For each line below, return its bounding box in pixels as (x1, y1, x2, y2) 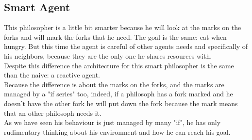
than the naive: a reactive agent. (4, 70, 100, 80)
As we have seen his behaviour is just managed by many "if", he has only (4, 117, 221, 127)
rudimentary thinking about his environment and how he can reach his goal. (4, 126, 231, 137)
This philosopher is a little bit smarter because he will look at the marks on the (4, 22, 241, 32)
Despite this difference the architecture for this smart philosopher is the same (4, 60, 234, 70)
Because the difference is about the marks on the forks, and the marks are (4, 79, 224, 89)
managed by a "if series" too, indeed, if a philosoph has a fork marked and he (4, 89, 233, 99)
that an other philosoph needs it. (4, 108, 101, 118)
